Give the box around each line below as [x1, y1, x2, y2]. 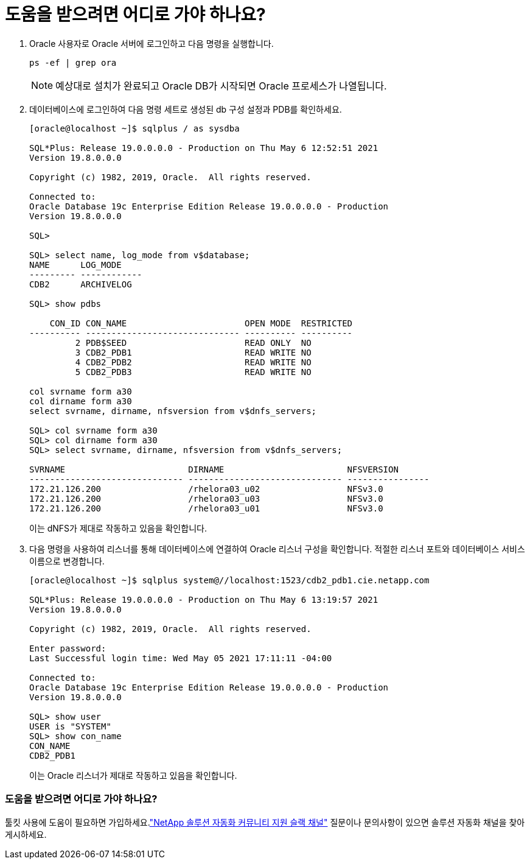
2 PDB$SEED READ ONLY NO [75, 337, 312, 348]
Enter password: [29, 643, 106, 653]
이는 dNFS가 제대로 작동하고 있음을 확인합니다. [29, 522, 207, 533]
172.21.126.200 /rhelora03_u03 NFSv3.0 [29, 493, 383, 504]
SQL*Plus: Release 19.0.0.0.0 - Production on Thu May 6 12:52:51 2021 [29, 142, 378, 153]
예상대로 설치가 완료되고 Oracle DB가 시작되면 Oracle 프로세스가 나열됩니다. [55, 79, 387, 92]
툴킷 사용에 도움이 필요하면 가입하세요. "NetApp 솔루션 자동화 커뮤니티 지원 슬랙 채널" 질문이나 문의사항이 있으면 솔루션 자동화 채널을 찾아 [5, 817, 525, 827]
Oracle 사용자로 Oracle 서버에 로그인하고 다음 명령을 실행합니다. [29, 38, 274, 49]
